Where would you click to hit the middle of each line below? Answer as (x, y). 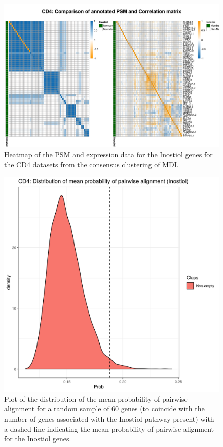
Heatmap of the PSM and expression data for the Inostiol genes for (108, 154)
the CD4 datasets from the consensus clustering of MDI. (91, 164)
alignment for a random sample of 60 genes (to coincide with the (104, 409)
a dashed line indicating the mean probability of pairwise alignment (109, 428)
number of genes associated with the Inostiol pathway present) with (109, 418)
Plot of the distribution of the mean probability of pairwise (96, 399)
